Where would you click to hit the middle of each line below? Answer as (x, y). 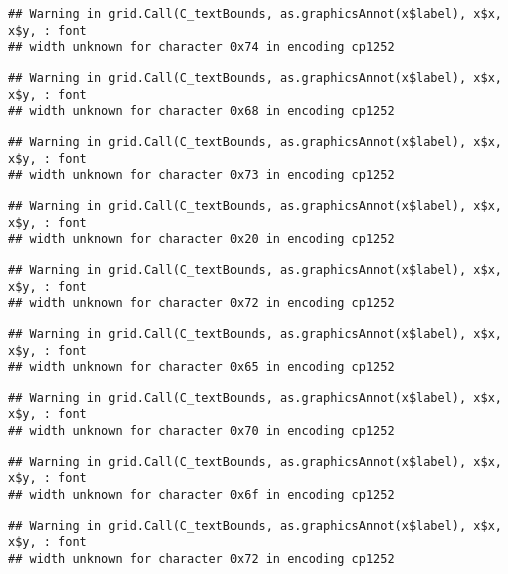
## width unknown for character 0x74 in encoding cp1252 (201, 47)
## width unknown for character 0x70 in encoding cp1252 (201, 431)
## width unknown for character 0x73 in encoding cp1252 (201, 175)
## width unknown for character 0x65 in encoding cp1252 (201, 367)
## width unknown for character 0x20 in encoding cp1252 (201, 239)
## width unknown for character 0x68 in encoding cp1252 (201, 111)
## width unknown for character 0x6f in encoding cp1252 (201, 495)
